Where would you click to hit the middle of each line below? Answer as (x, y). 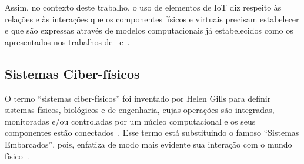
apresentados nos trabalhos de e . (67, 41)
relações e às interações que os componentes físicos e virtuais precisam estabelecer (152, 19)
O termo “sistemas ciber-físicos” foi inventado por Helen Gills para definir (138, 98)
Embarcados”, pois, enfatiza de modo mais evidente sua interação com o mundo (148, 144)
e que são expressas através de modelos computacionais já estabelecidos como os (149, 30)
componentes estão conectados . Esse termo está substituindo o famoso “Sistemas (152, 133)
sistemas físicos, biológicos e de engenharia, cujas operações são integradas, (140, 110)
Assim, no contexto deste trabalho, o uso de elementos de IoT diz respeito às (143, 7)
